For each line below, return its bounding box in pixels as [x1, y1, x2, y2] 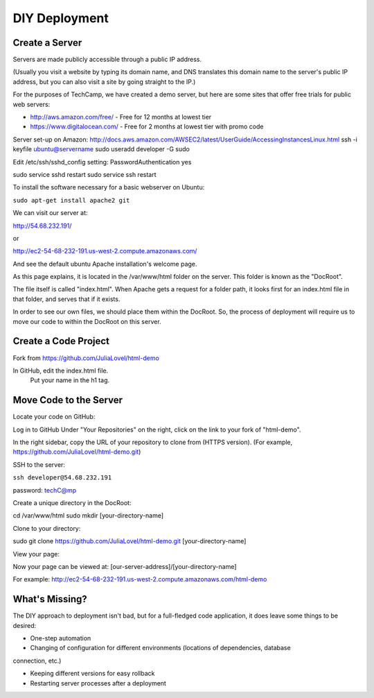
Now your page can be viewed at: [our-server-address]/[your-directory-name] [12, 562, 237, 570]
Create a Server [12, 37, 82, 49]
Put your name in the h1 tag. [30, 376, 110, 384]
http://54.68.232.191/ [12, 221, 72, 230]
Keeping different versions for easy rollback [30, 670, 155, 678]
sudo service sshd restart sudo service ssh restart [12, 170, 157, 178]
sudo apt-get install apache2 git [12, 196, 130, 204]
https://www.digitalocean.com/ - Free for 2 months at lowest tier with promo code [30, 122, 264, 131]
